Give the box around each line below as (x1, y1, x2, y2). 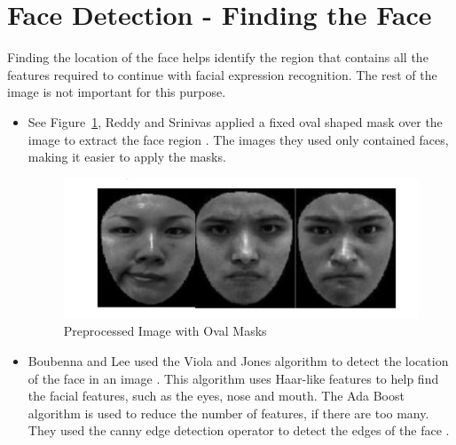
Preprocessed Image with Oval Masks (63, 322, 267, 340)
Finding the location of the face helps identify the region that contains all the (7, 48, 428, 67)
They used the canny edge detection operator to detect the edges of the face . (28, 421, 450, 440)
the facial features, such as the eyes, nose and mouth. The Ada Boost (28, 386, 405, 405)
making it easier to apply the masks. (28, 147, 226, 166)
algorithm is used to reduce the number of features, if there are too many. (28, 403, 429, 422)
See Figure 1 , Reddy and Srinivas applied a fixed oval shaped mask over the (28, 112, 443, 131)
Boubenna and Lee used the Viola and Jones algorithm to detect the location (28, 351, 449, 370)
